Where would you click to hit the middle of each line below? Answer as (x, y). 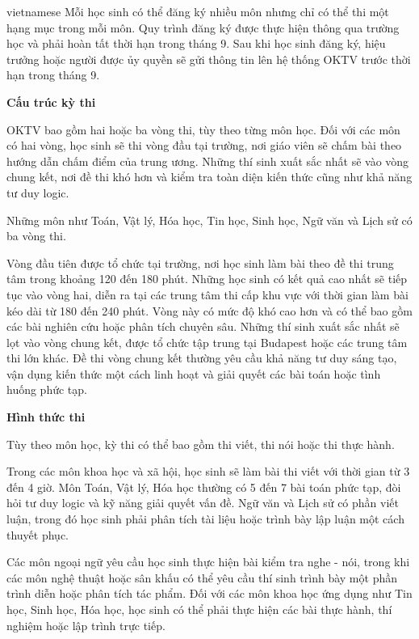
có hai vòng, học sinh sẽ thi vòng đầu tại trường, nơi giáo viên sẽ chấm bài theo (204, 145)
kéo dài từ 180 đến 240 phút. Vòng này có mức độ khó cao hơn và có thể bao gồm (209, 310)
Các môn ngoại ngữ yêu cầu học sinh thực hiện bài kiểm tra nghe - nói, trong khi (208, 562)
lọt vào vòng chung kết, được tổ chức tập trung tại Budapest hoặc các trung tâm (207, 342)
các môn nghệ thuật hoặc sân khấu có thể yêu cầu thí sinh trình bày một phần (202, 577)
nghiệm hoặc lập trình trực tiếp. (86, 625)
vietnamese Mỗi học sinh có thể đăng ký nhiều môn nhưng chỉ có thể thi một (198, 11)
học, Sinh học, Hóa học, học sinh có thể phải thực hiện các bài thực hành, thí (199, 609)
